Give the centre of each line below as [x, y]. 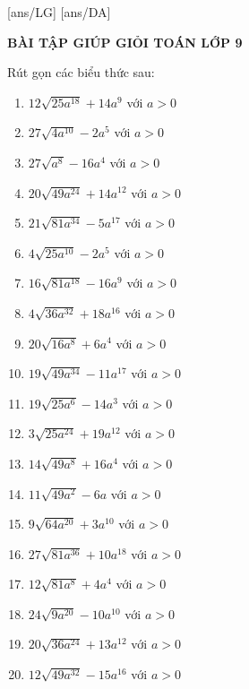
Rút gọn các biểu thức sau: [81, 72]
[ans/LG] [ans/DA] [59, 12]
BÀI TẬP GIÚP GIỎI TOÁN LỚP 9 [125, 42]
